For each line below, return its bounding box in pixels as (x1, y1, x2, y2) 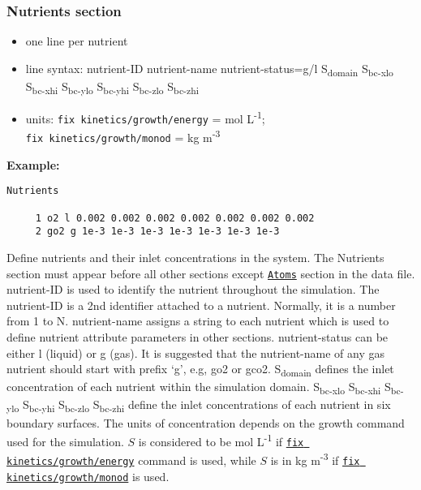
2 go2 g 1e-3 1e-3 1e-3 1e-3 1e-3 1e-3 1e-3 (35, 226, 280, 238)
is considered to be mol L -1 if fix (138, 431, 304, 449)
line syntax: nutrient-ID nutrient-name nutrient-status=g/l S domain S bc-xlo (25, 59, 393, 79)
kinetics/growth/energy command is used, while (6, 452, 256, 469)
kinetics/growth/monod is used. (6, 467, 170, 484)
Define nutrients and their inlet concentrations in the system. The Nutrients (6, 248, 384, 265)
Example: (6, 156, 60, 173)
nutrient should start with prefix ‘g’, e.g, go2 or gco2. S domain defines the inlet (6, 360, 394, 379)
